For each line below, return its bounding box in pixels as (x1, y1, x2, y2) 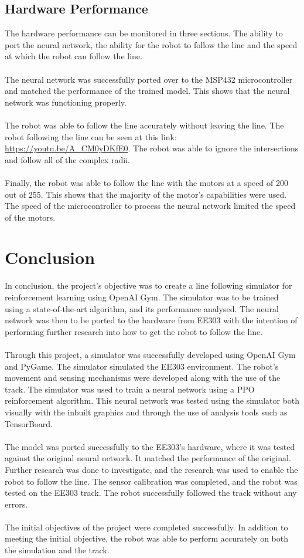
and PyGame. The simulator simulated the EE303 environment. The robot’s (5, 360, 279, 372)
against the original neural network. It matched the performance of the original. (5, 452, 291, 464)
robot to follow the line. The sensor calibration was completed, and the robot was (5, 475, 298, 487)
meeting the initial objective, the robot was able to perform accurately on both (5, 532, 289, 545)
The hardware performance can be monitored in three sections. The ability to (5, 27, 283, 39)
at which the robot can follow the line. (5, 50, 142, 62)
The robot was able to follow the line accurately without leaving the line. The (5, 119, 284, 131)
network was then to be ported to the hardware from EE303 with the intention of (5, 314, 298, 326)
